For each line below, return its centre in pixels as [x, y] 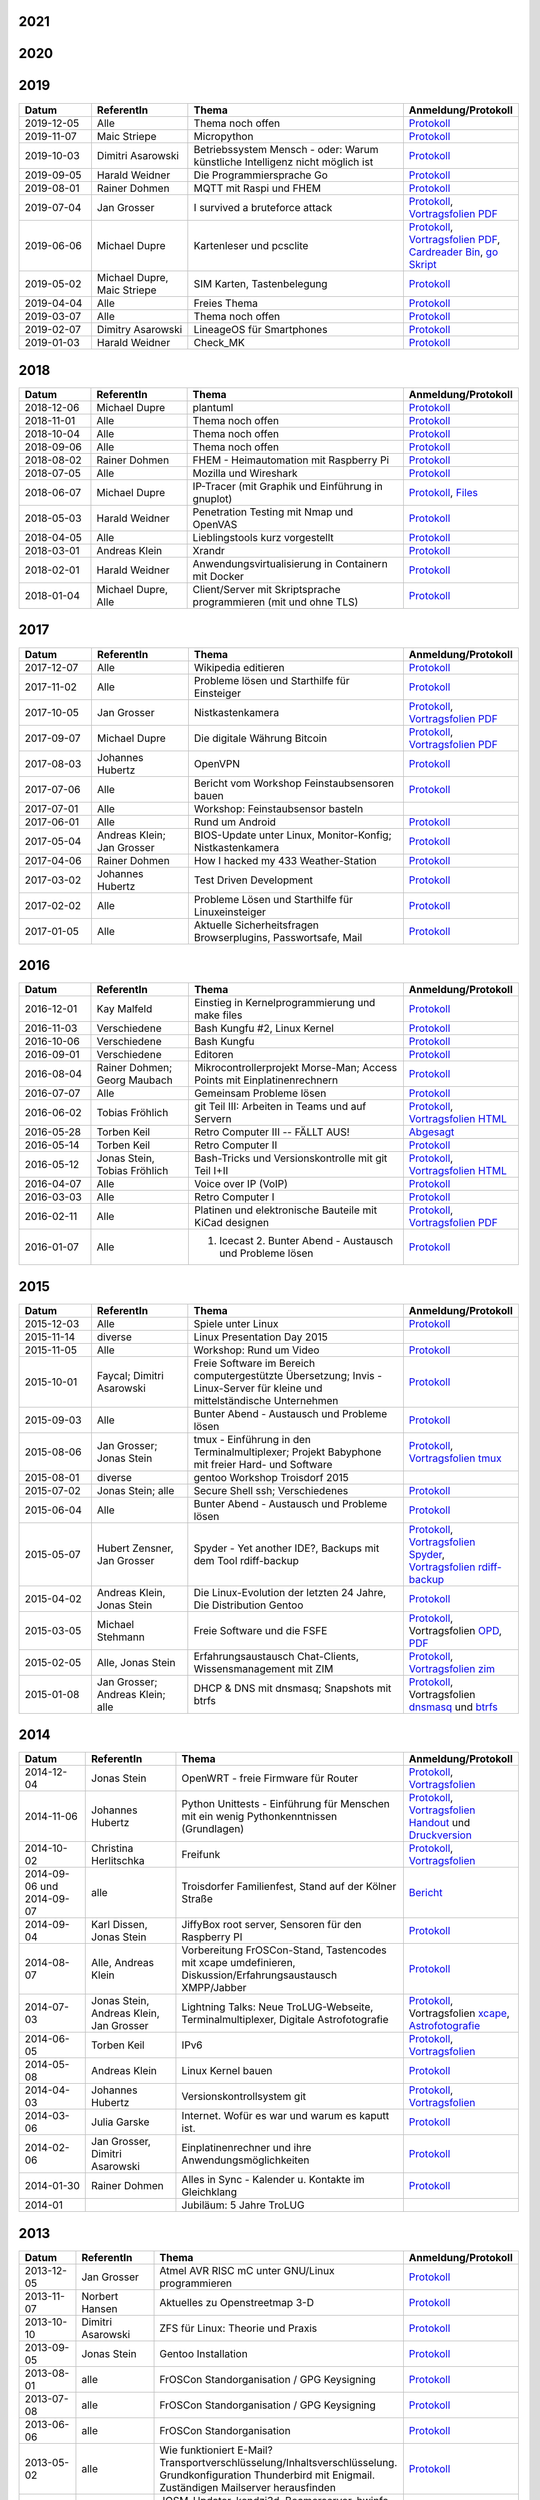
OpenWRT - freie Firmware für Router [270, 1778]
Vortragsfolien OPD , [455, 1630]
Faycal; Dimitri [130, 1375]
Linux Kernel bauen [227, 2071]
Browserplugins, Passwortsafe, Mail [278, 937]
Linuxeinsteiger [230, 912]
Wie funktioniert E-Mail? [216, 2450]
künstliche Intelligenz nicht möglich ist [283, 162]
